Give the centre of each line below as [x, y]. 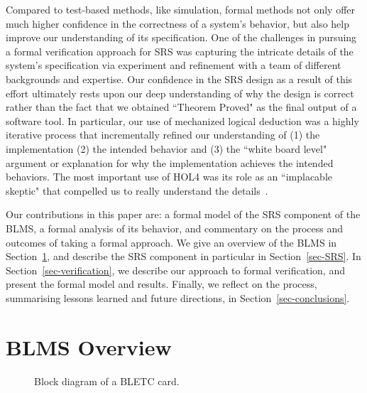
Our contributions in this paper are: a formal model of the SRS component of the [183, 214]
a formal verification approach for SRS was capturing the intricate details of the [180, 51]
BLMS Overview [89, 346]
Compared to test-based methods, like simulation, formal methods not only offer [181, 9]
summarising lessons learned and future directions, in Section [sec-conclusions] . [178, 297]
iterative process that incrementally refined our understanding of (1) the [163, 135]
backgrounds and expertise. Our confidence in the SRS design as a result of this [179, 79]
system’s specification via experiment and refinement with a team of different [174, 65]
